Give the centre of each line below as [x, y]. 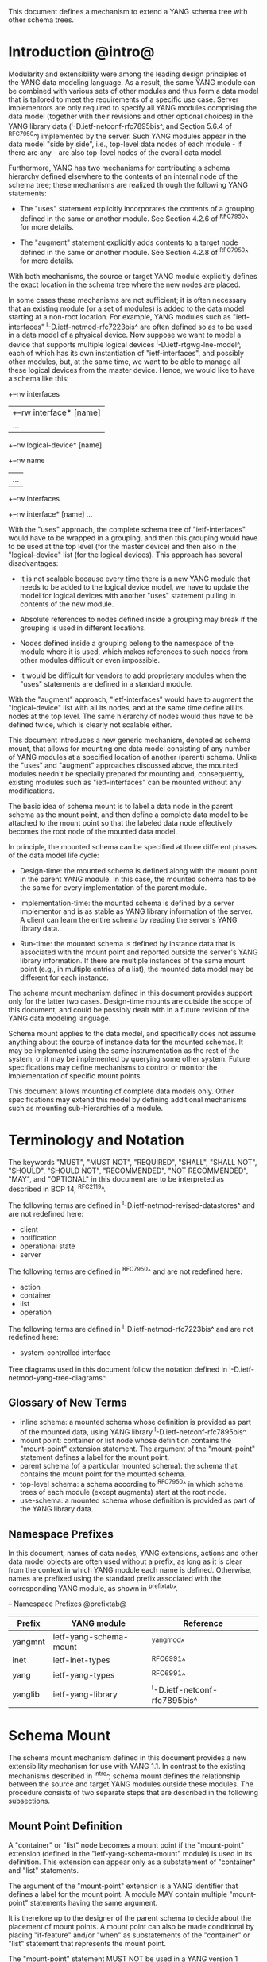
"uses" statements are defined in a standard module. [106, 683]
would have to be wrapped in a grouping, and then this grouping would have [133, 538]
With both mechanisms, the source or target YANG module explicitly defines [133, 276]
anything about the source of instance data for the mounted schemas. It [126, 1042]
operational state [47, 1246]
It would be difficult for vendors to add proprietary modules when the [133, 675]
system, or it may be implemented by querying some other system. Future [129, 1058]
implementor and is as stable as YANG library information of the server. [136, 911]
